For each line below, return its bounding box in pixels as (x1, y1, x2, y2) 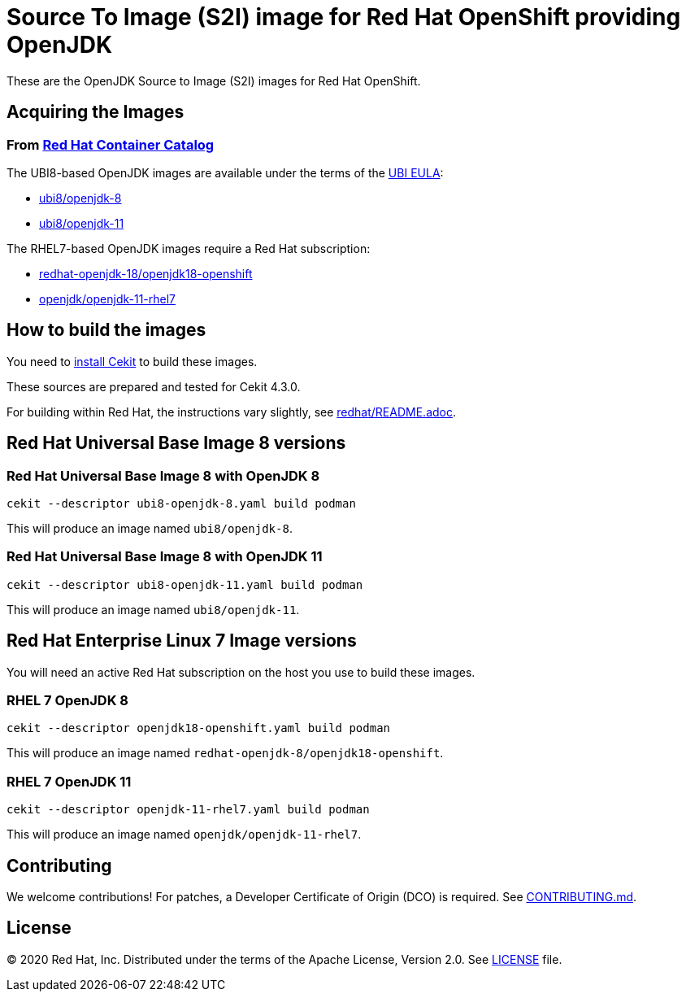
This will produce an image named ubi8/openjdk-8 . (7, 521, 293, 536)
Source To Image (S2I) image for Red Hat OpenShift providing (7, 3, 681, 31)
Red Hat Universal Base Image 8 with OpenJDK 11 (7, 548, 323, 565)
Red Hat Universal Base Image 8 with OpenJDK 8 (7, 467, 320, 484)
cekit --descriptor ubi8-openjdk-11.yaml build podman (7, 577, 363, 591)
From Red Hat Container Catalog (7, 136, 215, 153)
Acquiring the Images (7, 102, 185, 123)
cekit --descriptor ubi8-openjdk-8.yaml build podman (7, 497, 356, 511)
